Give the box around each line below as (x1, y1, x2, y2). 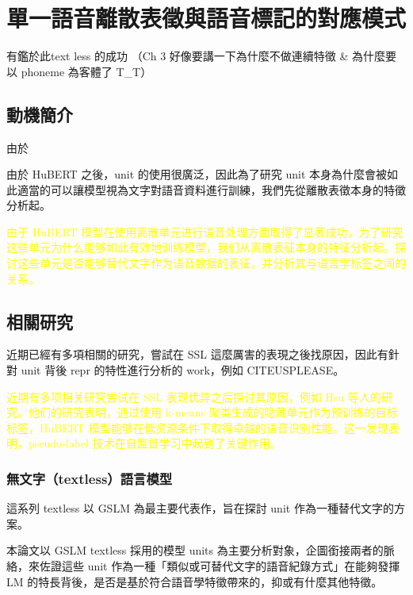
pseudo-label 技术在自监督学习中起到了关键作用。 (28, 435, 281, 451)
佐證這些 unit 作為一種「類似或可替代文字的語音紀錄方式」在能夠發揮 (39, 558, 400, 574)
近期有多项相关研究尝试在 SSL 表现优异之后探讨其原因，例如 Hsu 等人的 (6, 388, 381, 405)
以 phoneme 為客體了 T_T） (6, 63, 152, 79)
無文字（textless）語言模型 (6, 468, 173, 488)
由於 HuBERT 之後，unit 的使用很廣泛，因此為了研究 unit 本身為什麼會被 (6, 166, 388, 182)
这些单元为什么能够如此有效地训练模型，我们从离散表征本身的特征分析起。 (6, 239, 395, 255)
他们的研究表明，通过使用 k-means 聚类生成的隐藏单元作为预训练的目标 (28, 404, 398, 420)
